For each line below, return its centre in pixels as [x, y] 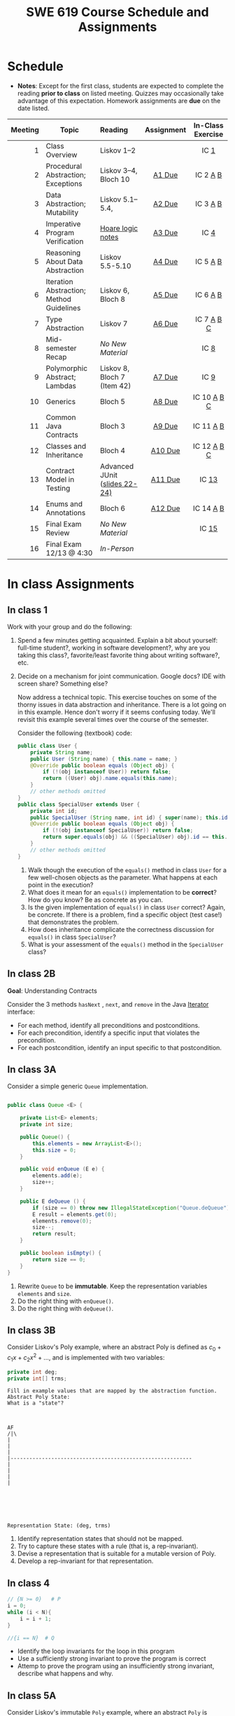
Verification [65, 241]
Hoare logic [119, 228]
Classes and [66, 446]
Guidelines [63, 307]
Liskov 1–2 [118, 150]
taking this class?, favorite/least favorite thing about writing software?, [119, 655]
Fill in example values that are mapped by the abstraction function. [112, 1391]
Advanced [117, 466]
